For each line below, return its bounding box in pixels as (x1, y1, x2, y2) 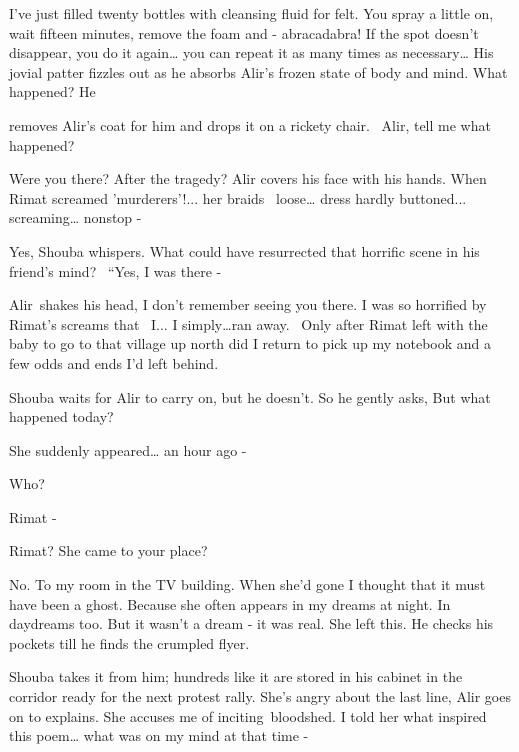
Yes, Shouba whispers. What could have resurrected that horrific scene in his (9, 240, 480, 261)
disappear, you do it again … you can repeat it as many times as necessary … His (9, 42, 494, 63)
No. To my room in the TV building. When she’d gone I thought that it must (9, 574, 486, 595)
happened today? (9, 406, 114, 427)
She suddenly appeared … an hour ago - (9, 439, 247, 460)
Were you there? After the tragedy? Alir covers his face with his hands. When (9, 168, 487, 189)
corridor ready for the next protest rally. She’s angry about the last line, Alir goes (9, 686, 511, 707)
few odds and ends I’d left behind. (9, 352, 219, 373)
